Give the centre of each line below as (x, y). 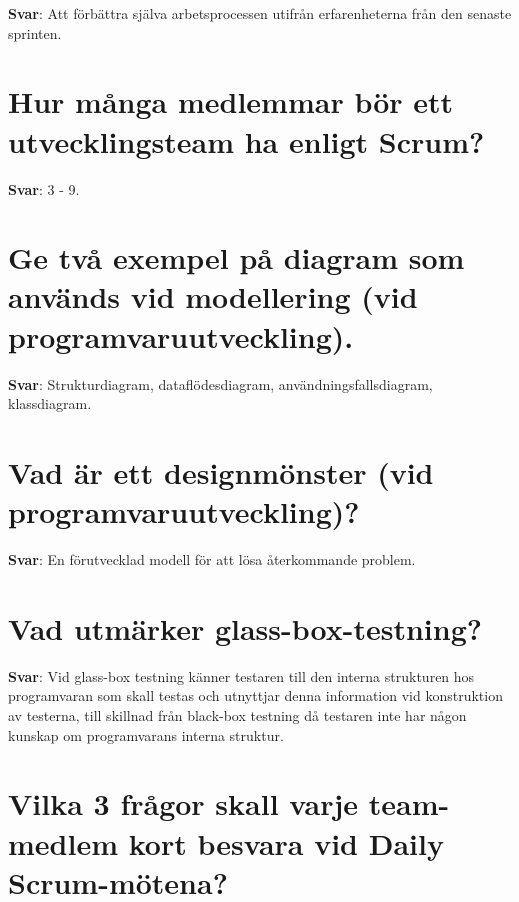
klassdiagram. (50, 403)
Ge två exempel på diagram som (236, 257)
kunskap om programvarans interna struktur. (146, 734)
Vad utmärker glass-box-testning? (245, 627)
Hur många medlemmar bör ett (231, 101)
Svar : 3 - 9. (44, 188)
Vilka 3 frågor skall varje (183, 803)
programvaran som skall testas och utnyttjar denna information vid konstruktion (255, 695)
